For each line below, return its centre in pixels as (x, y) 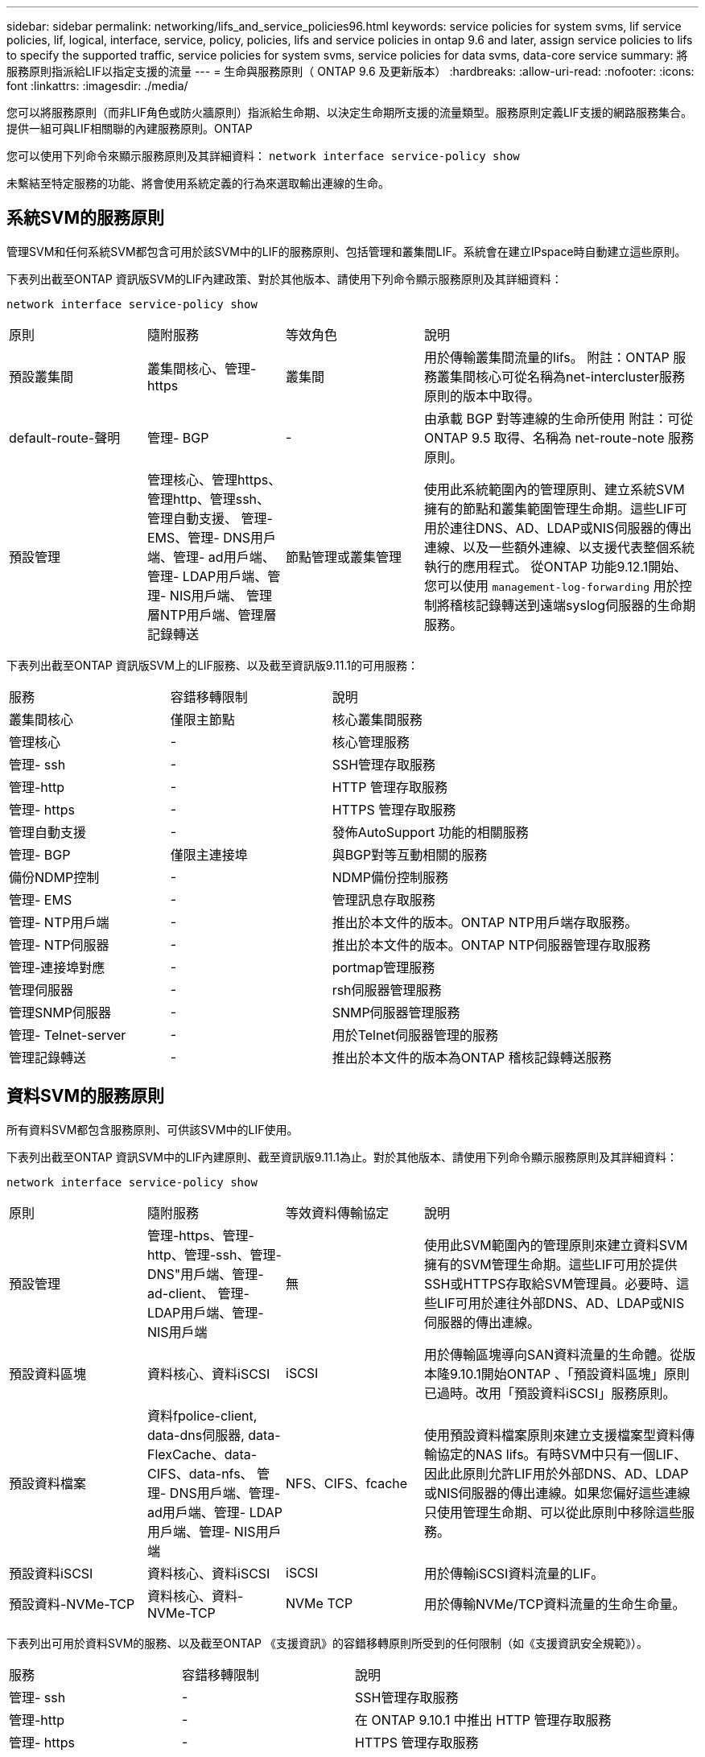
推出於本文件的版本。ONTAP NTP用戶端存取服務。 (485, 922)
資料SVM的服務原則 (85, 1096)
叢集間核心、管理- (202, 368)
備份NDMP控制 (54, 877)
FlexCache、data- (202, 1454)
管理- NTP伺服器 (59, 944)
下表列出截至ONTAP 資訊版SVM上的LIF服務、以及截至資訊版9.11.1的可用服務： (212, 665)
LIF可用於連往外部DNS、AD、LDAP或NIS (561, 1303)
